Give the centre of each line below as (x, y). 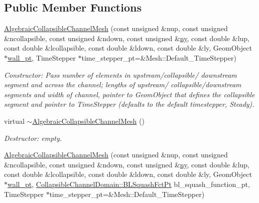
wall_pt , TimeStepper (42, 57)
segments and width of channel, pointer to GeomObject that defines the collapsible (129, 94)
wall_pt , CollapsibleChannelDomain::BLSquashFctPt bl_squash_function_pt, (129, 184)
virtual (14, 121)
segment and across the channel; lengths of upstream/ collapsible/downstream (123, 84)
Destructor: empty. (33, 138)
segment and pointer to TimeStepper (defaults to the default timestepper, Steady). (129, 104)
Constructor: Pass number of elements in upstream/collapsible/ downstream (120, 74)
